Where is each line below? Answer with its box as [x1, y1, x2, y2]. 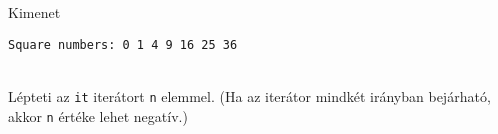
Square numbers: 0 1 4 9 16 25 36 [8, 37, 238, 52]
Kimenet [8, 2, 61, 22]
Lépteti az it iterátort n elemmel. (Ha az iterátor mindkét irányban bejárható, [8, 85, 491, 106]
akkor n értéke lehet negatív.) [8, 105, 188, 126]
